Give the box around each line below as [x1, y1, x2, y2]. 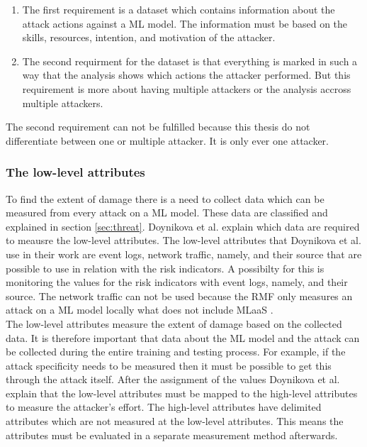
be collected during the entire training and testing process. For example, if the [6, 344, 346, 359]
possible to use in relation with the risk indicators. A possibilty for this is [6, 260, 324, 275]
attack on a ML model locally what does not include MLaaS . [6, 302, 273, 317]
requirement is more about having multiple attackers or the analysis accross [22, 81, 351, 96]
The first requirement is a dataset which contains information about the [22, 2, 335, 16]
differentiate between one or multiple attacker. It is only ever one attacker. [6, 133, 329, 148]
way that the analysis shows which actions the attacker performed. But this [22, 67, 351, 82]
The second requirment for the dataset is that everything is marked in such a [22, 53, 358, 68]
